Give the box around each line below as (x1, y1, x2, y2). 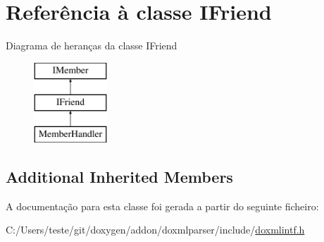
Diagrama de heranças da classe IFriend (6, 38, 177, 53)
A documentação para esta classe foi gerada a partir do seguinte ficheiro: (6, 198, 319, 213)
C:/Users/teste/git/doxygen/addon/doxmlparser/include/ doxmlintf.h (6, 222, 305, 237)
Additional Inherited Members (6, 166, 233, 188)
